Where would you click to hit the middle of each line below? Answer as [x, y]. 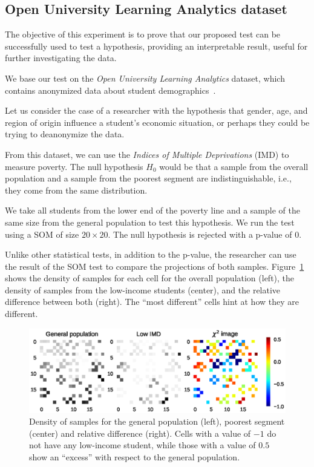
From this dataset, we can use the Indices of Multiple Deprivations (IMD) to [147, 154]
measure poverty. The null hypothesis [74, 166]
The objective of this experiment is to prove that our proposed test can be [143, 34]
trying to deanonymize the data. [65, 134]
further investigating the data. [61, 58]
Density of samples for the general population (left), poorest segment [157, 421]
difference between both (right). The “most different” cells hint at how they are [152, 302]
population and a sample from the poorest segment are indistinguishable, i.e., [148, 178]
